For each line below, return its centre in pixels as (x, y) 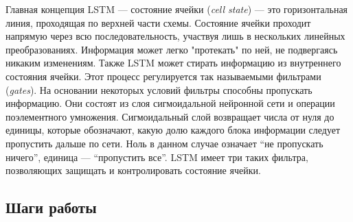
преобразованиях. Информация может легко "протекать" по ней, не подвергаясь (172, 49)
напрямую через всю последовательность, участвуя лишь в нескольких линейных (175, 36)
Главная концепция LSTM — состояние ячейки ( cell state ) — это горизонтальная (177, 9)
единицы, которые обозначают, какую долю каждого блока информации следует (173, 130)
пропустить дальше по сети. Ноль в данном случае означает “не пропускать (164, 143)
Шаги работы (51, 207)
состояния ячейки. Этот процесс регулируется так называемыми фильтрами (163, 76)
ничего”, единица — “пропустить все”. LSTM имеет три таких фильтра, (157, 157)
